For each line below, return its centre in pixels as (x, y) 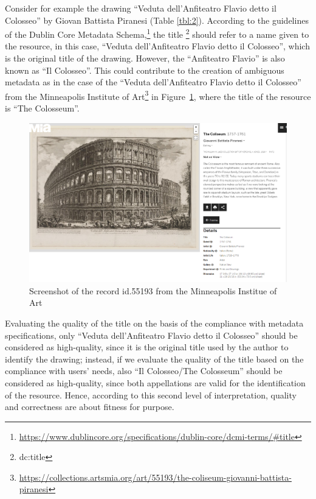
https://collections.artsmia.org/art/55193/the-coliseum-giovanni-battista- (155, 477)
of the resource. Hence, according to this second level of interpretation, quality (151, 395)
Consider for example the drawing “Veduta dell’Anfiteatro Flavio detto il (141, 8)
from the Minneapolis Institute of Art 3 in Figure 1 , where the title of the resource (158, 95)
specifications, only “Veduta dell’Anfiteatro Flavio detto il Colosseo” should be (151, 335)
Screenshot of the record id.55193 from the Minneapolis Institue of (153, 290)
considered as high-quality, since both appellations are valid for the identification (155, 382)
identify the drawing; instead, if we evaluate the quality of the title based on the (154, 359)
